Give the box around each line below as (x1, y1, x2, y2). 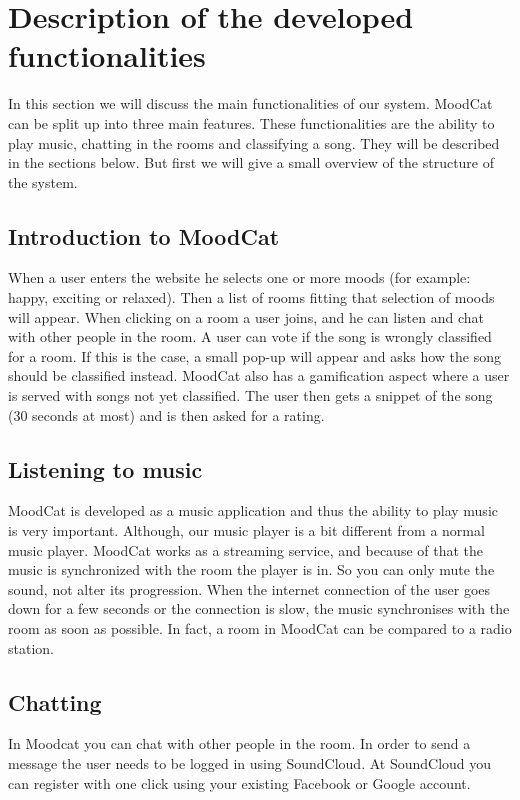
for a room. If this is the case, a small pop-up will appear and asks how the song (8, 345, 501, 366)
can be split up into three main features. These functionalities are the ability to (8, 112, 495, 133)
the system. (8, 171, 78, 192)
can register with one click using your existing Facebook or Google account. (8, 772, 471, 793)
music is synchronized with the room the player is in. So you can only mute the (8, 559, 495, 580)
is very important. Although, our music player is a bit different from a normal (8, 520, 485, 541)
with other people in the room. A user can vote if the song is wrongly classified (8, 326, 492, 347)
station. (8, 637, 54, 658)
